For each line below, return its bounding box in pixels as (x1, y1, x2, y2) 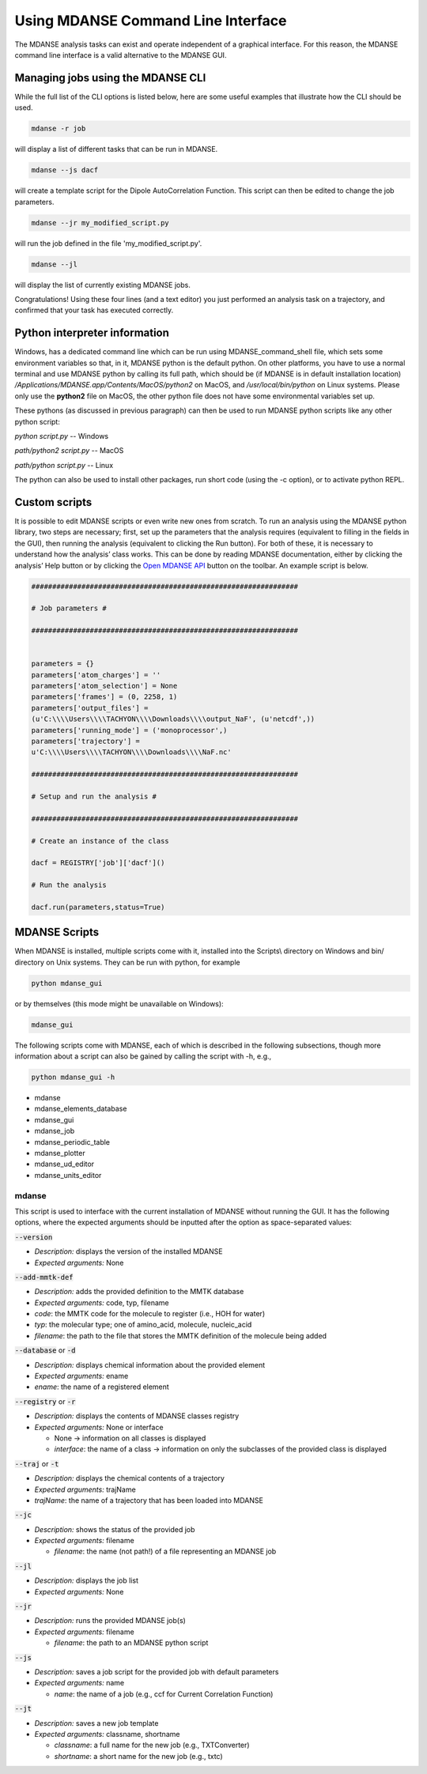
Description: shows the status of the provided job (34, 1524, 195, 1534)
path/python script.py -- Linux (14, 460, 114, 470)
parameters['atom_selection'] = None (31, 681, 178, 691)
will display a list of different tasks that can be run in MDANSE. (14, 145, 218, 154)
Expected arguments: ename (34, 1372, 129, 1381)
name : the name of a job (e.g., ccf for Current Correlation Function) (54, 1689, 274, 1699)
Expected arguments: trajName (34, 1485, 136, 1494)
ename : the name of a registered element (34, 1382, 169, 1391)
